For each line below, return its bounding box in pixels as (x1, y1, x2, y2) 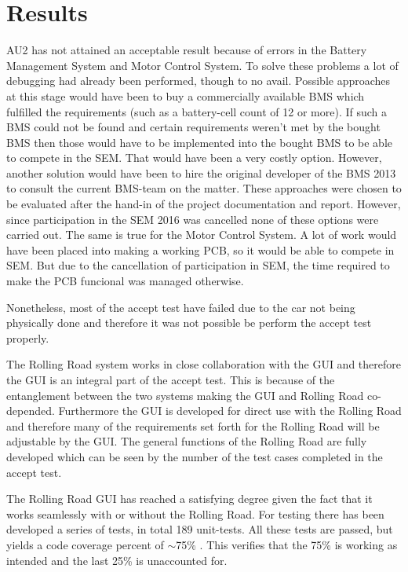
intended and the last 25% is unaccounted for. (6, 552, 228, 568)
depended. (6, 402, 55, 419)
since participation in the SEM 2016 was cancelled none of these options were (6, 211, 379, 227)
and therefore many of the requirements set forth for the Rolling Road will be (6, 417, 380, 434)
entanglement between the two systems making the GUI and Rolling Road (6, 387, 364, 403)
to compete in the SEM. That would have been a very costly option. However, (6, 149, 382, 166)
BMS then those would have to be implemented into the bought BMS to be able (6, 134, 393, 150)
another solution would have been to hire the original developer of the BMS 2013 (6, 164, 396, 181)
